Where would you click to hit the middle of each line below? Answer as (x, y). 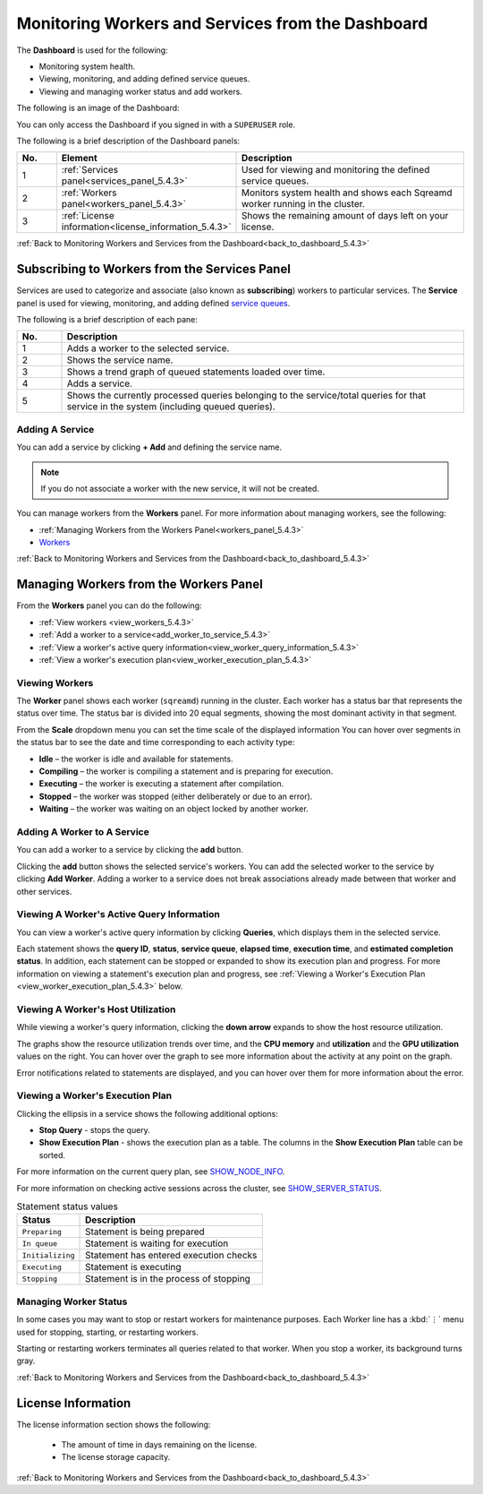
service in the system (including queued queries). (171, 407)
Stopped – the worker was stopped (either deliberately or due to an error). (176, 796)
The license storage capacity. (116, 1457)
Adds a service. (100, 383)
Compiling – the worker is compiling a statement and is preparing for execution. (186, 771)
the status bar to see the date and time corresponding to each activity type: (156, 743)
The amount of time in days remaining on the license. (159, 1444)
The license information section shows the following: (114, 1424)
